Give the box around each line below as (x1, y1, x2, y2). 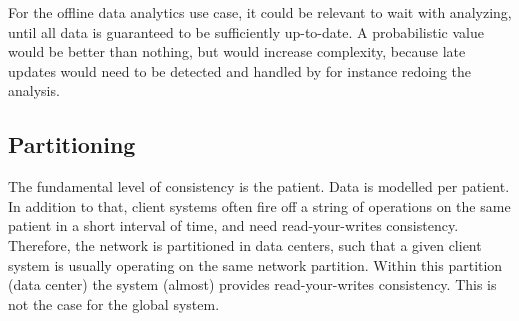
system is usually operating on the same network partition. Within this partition (8, 254, 503, 275)
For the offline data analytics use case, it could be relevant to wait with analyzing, (8, 2, 512, 22)
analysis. (8, 80, 60, 101)
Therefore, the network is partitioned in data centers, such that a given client (8, 234, 482, 255)
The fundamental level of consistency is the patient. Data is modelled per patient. (8, 176, 510, 197)
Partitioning (8, 129, 136, 160)
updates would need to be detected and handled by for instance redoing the (8, 60, 472, 81)
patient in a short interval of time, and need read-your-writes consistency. (8, 215, 459, 236)
